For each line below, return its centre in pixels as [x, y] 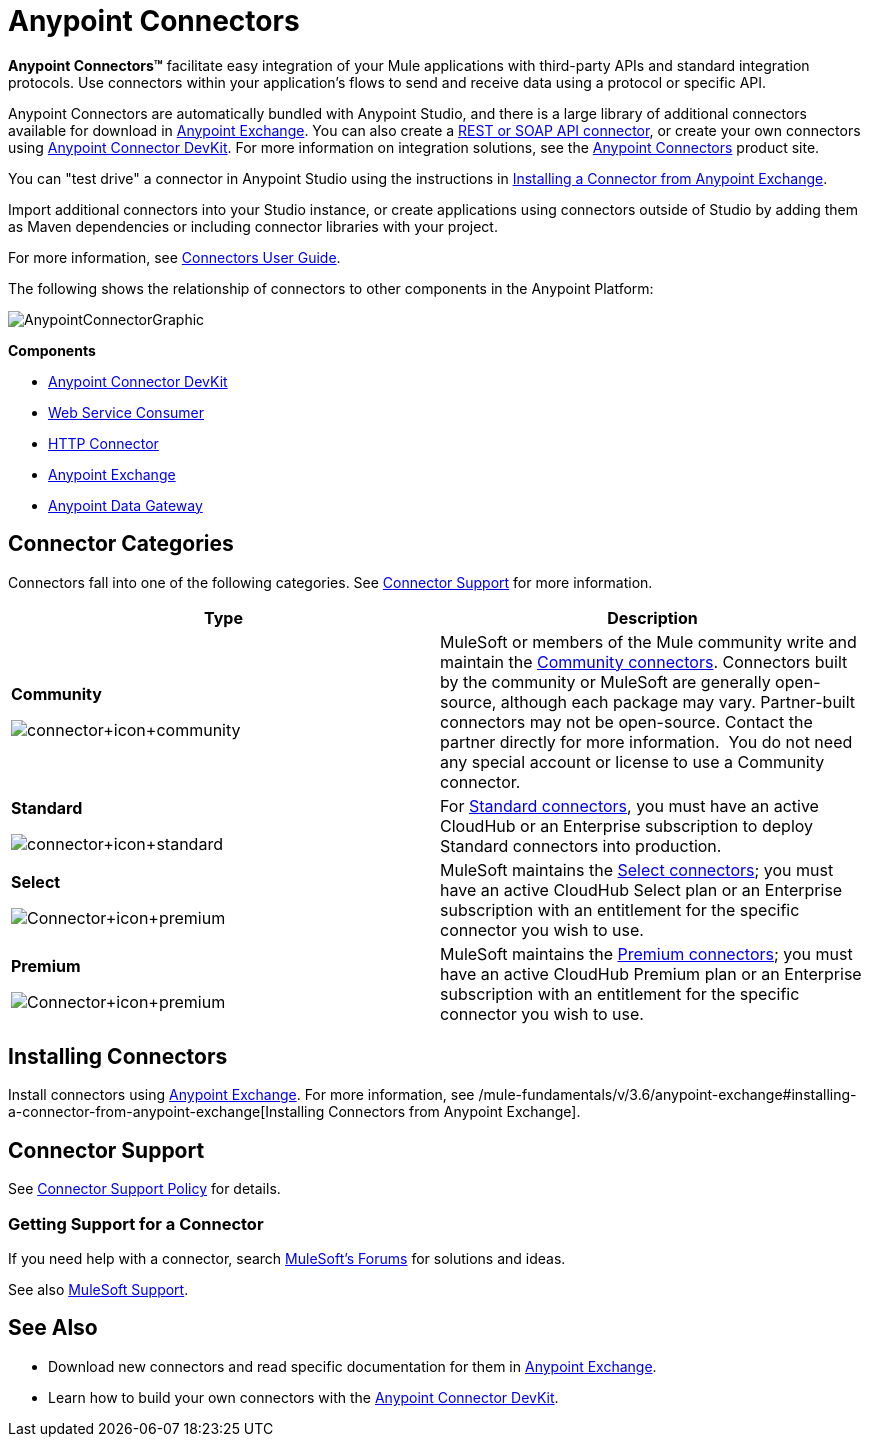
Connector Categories [121, 544]
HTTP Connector [103, 443]
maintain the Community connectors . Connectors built [644, 661]
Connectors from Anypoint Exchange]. [454, 1112]
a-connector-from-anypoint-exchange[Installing [166, 1112]
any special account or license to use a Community [632, 761]
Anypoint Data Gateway [125, 505]
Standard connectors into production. [581, 845]
